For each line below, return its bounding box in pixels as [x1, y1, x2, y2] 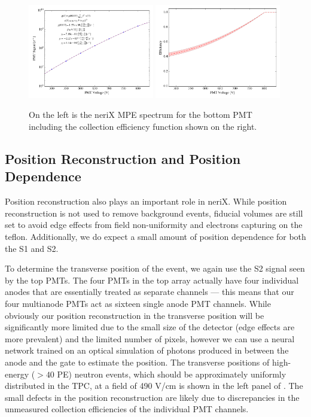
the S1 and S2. [5, 242, 59, 254]
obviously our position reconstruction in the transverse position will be [5, 309, 264, 321]
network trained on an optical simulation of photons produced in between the [5, 344, 289, 357]
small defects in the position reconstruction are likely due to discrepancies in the [5, 391, 300, 403]
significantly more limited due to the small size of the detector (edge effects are [5, 321, 295, 333]
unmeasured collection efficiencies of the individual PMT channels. [5, 403, 249, 415]
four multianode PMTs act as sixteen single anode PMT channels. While [5, 297, 271, 309]
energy [5, 367, 29, 380]
